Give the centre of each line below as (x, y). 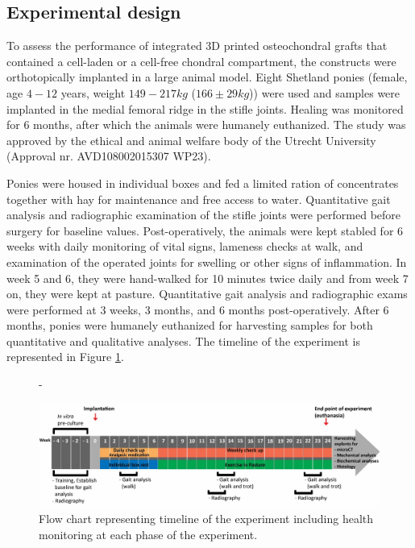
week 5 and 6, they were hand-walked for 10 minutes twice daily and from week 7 (207, 278)
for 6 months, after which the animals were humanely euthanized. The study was (206, 125)
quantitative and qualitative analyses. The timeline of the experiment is (183, 340)
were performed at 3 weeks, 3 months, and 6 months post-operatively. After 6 (198, 309)
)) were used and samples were (325, 92)
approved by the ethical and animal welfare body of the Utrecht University (191, 140)
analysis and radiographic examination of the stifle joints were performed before (204, 215)
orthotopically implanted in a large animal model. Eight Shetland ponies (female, (207, 77)
